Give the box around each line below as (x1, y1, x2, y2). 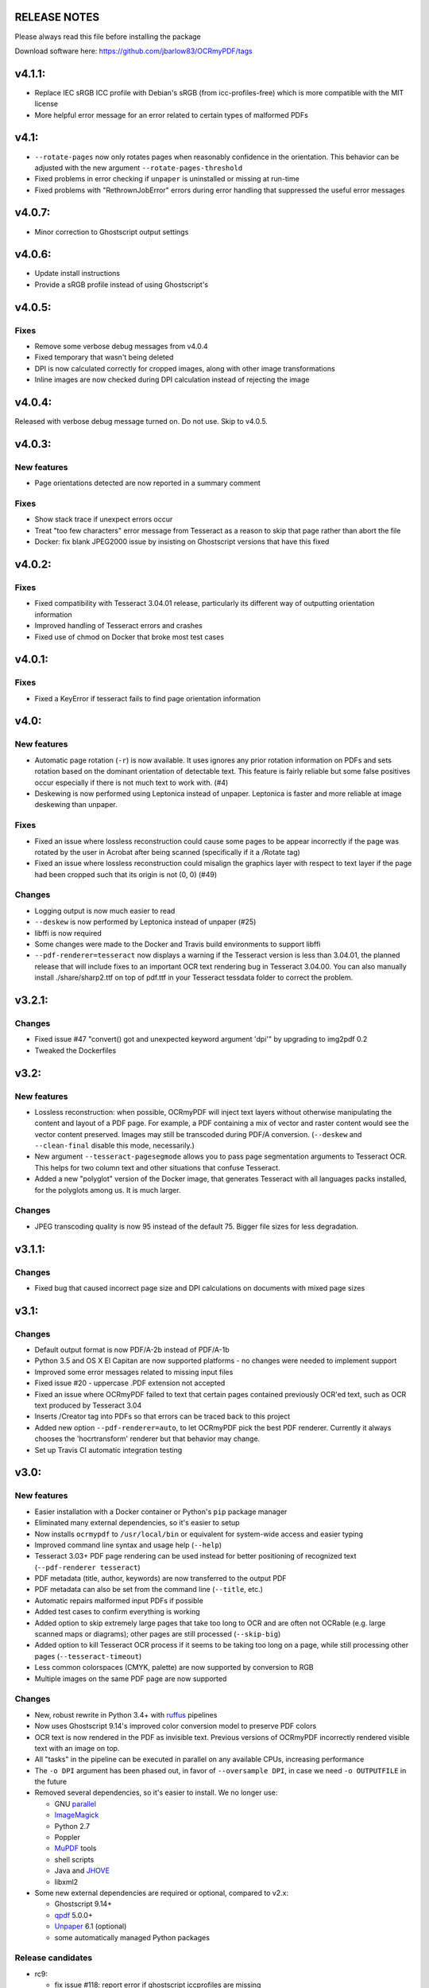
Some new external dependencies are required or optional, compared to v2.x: (34, 1889, 289, 1897)
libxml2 (54, 1877, 79, 1886)
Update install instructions (34, 269, 121, 278)
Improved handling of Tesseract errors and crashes (34, 621, 203, 631)
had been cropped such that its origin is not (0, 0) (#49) (34, 869, 218, 879)
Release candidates (14, 1952, 93, 1963)
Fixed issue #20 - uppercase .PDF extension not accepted (34, 1378, 226, 1388)
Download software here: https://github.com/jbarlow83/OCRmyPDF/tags (14, 46, 253, 56)
